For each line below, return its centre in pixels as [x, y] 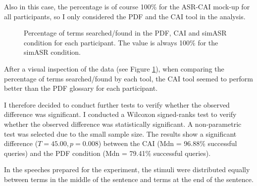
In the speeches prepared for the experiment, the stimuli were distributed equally [127, 169]
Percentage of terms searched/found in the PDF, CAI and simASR [125, 33]
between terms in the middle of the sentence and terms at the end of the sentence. [129, 179]
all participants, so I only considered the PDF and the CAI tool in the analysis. [125, 16]
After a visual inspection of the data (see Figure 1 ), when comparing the [114, 68]
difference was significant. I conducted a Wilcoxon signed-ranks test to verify [120, 114]
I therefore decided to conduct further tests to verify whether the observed [117, 104]
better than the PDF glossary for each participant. [81, 88]
